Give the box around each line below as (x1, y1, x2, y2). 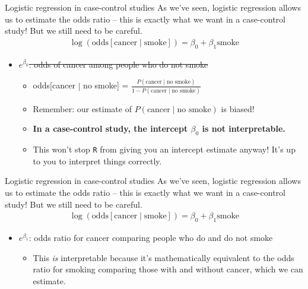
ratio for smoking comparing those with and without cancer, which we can (33, 263, 303, 275)
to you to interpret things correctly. (33, 154, 162, 167)
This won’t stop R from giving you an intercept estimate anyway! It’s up (33, 143, 296, 155)
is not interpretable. (202, 122, 285, 135)
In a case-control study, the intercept (33, 122, 188, 135)
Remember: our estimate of (33, 102, 132, 115)
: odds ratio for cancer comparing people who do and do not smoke (28, 231, 273, 244)
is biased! (221, 102, 255, 115)
